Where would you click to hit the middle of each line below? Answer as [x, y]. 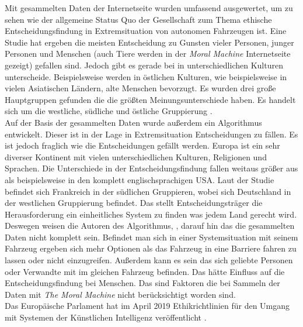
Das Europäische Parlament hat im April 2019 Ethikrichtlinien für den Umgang [147, 306]
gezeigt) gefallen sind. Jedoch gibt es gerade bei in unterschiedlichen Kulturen [144, 65]
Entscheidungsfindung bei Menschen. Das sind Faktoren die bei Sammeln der [142, 283]
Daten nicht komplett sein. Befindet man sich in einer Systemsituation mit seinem [151, 237]
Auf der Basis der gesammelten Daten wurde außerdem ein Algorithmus [133, 122]
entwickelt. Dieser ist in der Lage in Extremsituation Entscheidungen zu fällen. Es [151, 134]
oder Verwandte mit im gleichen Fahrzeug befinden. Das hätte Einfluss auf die [145, 271]
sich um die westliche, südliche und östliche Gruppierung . [109, 111]
